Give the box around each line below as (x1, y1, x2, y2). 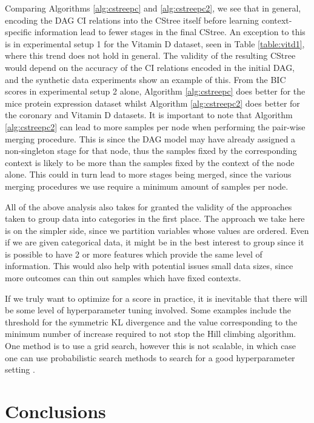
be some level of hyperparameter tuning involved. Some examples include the (5, 304, 291, 316)
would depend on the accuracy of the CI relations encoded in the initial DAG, (5, 61, 295, 73)
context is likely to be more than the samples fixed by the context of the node (5, 156, 295, 168)
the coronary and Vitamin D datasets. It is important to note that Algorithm (5, 108, 293, 121)
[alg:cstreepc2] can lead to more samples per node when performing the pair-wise (5, 120, 306, 133)
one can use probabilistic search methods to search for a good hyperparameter (5, 351, 295, 364)
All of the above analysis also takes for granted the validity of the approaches (5, 200, 292, 213)
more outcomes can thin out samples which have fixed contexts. (5, 271, 241, 284)
